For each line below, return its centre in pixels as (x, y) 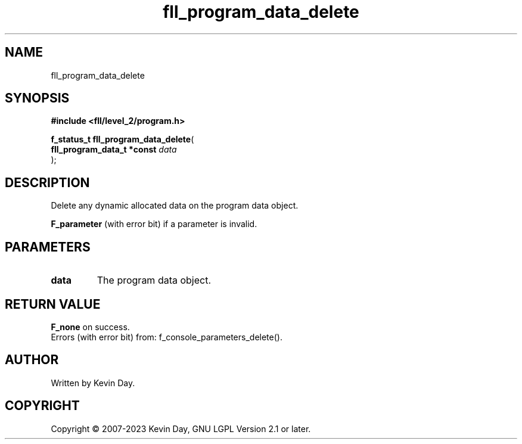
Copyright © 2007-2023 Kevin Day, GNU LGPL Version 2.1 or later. (181, 429)
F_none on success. (90, 327)
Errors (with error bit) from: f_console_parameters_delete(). (167, 337)
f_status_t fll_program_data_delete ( (122, 139)
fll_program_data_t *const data (114, 150)
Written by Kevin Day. (93, 383)
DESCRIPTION (47, 182)
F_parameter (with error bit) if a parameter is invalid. (154, 224)
